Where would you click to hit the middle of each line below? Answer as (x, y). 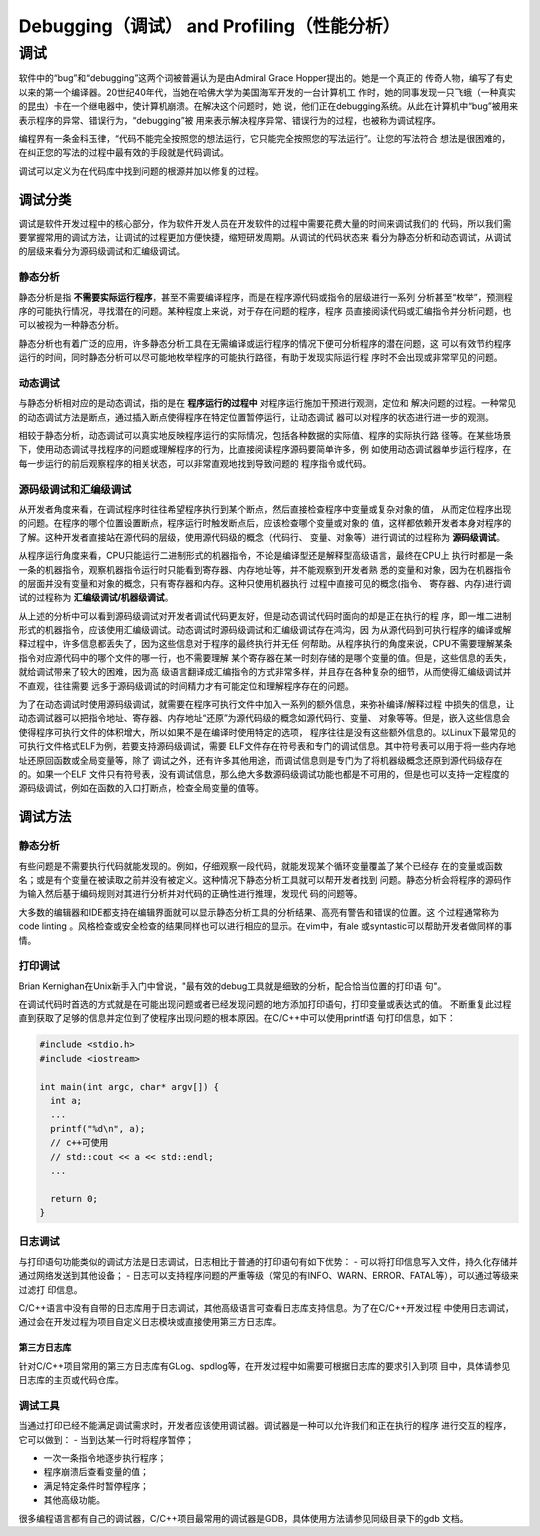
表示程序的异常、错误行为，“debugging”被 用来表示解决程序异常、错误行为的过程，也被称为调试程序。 (230, 120)
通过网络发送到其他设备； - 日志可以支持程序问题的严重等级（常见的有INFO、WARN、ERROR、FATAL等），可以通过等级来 (268, 1276)
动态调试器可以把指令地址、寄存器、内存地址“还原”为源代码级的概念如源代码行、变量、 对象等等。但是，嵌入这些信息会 (264, 718)
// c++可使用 (79, 1143)
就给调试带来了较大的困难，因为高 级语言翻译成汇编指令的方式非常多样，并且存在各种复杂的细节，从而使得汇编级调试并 (265, 672)
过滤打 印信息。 (50, 1289)
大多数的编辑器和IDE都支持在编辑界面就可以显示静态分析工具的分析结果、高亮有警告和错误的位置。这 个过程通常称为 (259, 912)
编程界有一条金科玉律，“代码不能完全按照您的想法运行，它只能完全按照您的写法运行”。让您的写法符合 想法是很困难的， (264, 138)
